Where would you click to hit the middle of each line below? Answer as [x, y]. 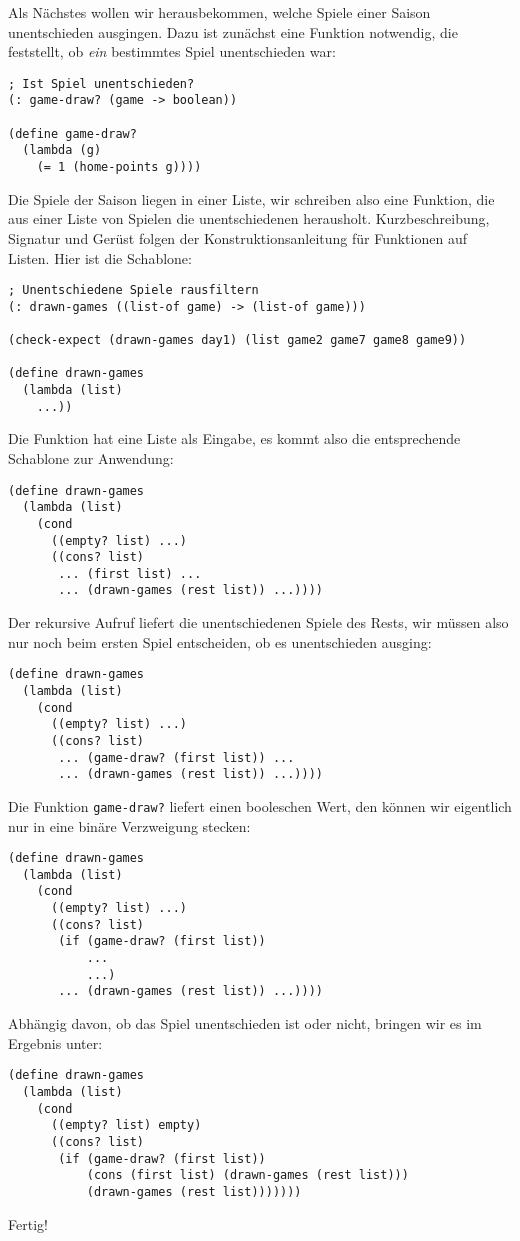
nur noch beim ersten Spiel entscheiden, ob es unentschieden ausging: [220, 641]
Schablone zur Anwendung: [91, 457]
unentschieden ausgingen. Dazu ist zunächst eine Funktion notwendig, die [233, 31]
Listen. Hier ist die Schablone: [100, 257]
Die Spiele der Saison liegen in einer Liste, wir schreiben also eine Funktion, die [251, 198]
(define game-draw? [72, 133]
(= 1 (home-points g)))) [119, 167]
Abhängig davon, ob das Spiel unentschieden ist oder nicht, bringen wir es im [245, 1023]
